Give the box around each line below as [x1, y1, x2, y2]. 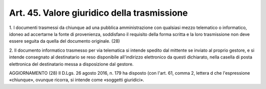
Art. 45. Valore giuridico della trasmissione [9, 7, 188, 18]
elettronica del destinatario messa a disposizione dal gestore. [9, 61, 134, 67]
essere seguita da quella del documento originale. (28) [9, 38, 120, 44]
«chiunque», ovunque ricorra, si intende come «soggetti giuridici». [9, 77, 144, 83]
